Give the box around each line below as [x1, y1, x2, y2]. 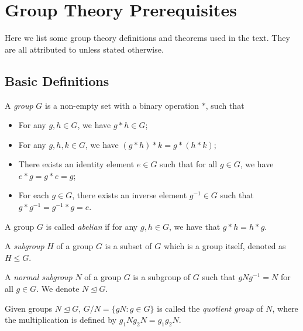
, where [272, 302, 298, 314]
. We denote [36, 282, 80, 295]
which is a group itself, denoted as [163, 240, 286, 252]
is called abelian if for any [46, 220, 138, 232]
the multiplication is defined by [5, 313, 117, 326]
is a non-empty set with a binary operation [44, 99, 199, 111]
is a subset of [105, 240, 152, 252]
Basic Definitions [5, 71, 109, 89]
